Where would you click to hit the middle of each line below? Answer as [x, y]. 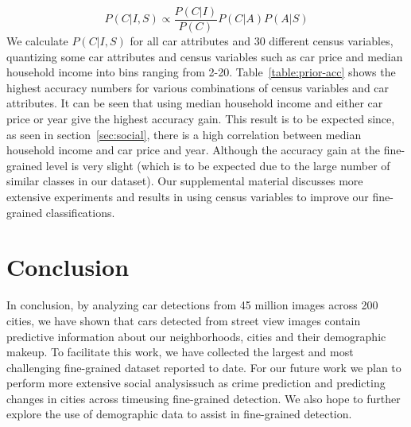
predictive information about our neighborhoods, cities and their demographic [196, 336]
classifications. [80, 212]
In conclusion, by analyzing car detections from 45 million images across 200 [192, 305]
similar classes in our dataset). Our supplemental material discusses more [185, 181]
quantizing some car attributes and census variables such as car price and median [205, 56]
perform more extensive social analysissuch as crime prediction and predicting [196, 383]
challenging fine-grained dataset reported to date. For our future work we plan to [204, 367]
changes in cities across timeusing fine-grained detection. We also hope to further [204, 398]
